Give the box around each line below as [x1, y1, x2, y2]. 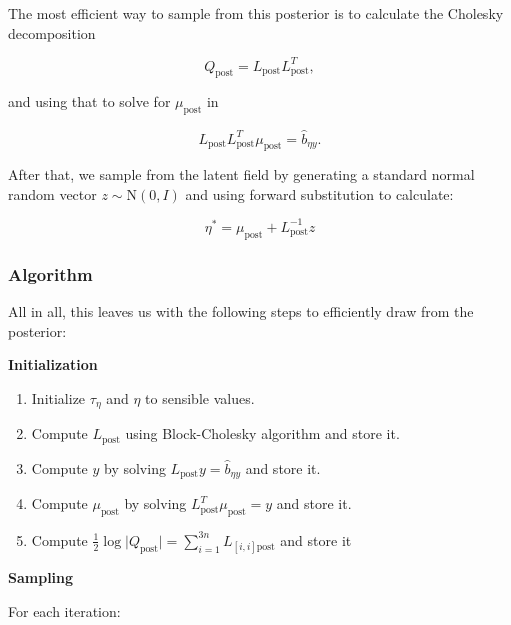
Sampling [8, 567, 74, 588]
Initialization [8, 354, 98, 375]
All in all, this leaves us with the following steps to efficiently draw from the [8, 301, 474, 321]
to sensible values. [145, 387, 255, 408]
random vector [8, 183, 97, 204]
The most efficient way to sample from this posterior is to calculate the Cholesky [8, 3, 504, 23]
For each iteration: [8, 600, 121, 621]
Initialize [31, 387, 86, 408]
